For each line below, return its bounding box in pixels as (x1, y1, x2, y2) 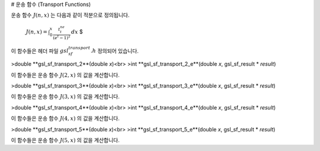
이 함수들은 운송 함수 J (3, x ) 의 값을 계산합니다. (11, 93, 120, 100)
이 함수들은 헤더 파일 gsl (11, 47, 69, 54)
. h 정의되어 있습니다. (90, 47, 139, 54)
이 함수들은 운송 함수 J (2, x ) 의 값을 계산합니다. (11, 71, 120, 78)
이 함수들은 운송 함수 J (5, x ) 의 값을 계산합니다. (11, 136, 120, 143)
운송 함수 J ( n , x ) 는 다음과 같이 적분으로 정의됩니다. (11, 12, 130, 19)
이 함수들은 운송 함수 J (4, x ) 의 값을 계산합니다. (11, 115, 120, 122)
